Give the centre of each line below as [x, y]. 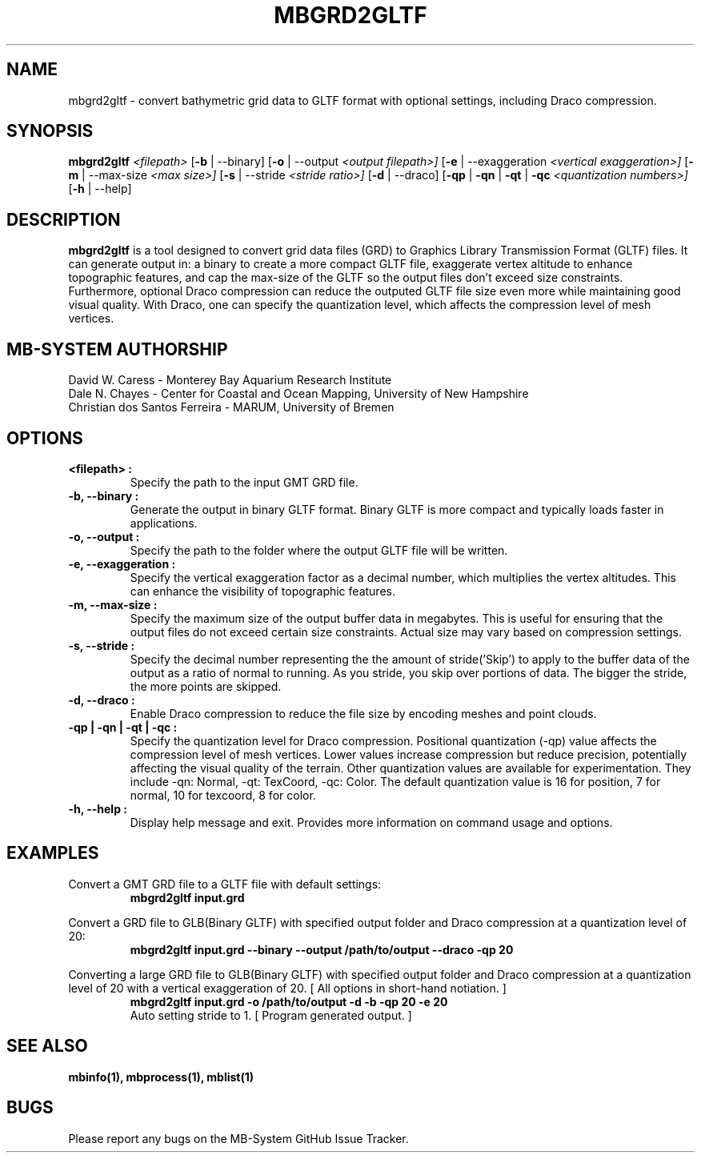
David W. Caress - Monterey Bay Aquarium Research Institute [230, 380]
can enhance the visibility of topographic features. [262, 591]
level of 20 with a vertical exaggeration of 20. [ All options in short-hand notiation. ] [287, 988]
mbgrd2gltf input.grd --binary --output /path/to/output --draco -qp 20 [322, 949]
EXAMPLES [53, 853]
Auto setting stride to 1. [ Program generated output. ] [271, 1015]
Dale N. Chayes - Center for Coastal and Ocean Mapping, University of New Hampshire [298, 394]
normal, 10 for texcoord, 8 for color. [223, 795]
